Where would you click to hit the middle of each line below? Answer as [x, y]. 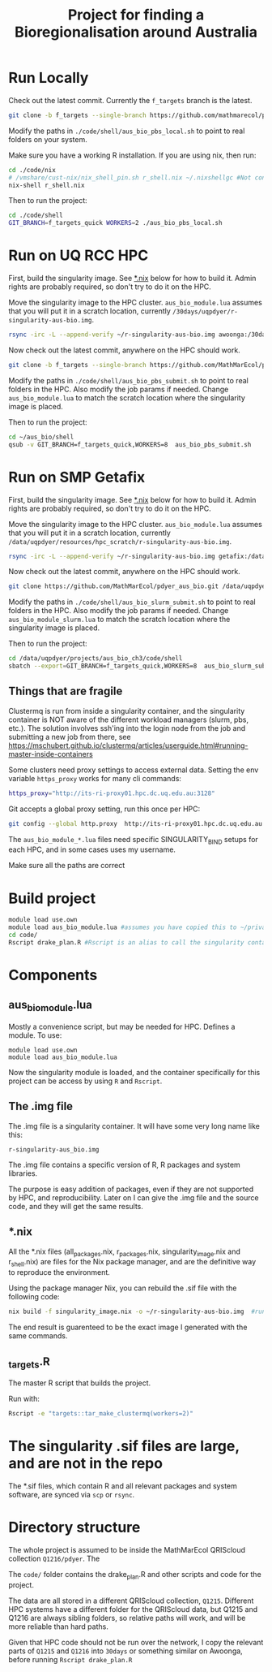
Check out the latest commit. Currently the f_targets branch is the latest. [130, 100]
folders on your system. [48, 139]
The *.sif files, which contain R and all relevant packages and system [123, 1486]
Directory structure [74, 1527]
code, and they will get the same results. [76, 1206]
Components [53, 975]
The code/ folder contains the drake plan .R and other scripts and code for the [135, 1575]
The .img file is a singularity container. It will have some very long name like [134, 1125]
